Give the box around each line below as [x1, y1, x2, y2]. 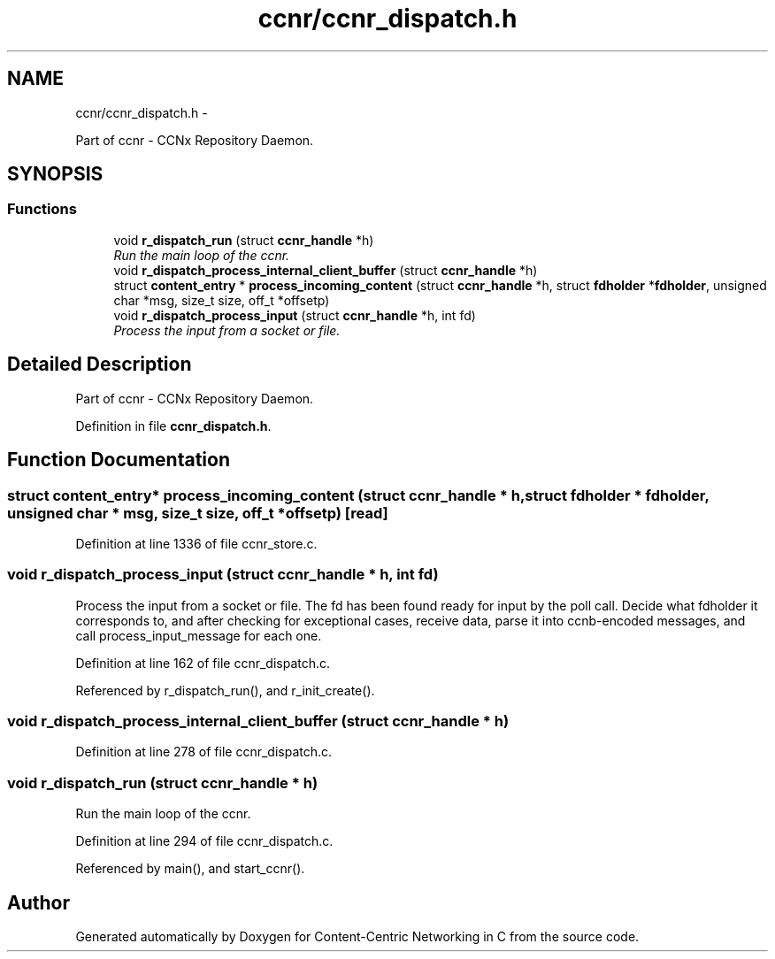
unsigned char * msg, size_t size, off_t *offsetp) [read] [7, 503, 388, 522]
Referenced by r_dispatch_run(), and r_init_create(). [75, 682, 375, 698]
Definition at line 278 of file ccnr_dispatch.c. [75, 744, 333, 760]
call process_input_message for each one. [75, 627, 322, 643]
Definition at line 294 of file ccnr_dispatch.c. [75, 833, 334, 849]
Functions [7, 200, 77, 219]
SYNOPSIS [7, 163, 104, 186]
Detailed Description [7, 353, 192, 376]
